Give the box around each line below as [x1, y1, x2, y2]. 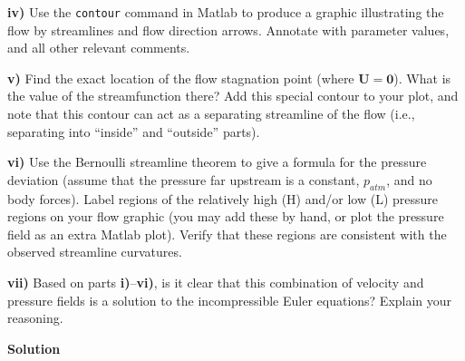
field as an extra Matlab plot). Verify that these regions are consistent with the [7, 224, 447, 243]
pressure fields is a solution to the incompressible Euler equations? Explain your [7, 290, 452, 309]
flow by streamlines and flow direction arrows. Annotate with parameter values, [7, 20, 450, 39]
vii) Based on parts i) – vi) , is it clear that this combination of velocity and [7, 272, 424, 291]
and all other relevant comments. [7, 38, 190, 57]
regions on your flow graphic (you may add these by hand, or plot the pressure [7, 207, 444, 226]
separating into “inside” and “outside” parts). [7, 122, 260, 141]
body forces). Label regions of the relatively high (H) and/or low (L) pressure [7, 189, 439, 208]
